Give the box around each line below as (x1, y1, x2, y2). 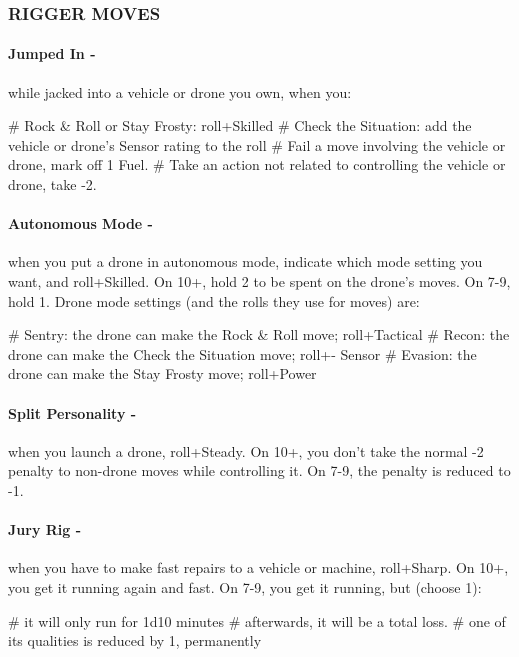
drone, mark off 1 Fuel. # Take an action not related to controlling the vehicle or (8, 154, 506, 175)
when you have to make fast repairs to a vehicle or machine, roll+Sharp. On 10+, (8, 557, 509, 578)
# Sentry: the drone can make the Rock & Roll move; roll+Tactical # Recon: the (8, 324, 510, 345)
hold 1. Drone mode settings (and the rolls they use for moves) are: (8, 290, 420, 311)
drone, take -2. (8, 174, 97, 195)
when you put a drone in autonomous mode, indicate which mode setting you (8, 251, 483, 272)
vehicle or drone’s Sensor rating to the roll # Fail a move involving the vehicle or (8, 134, 506, 155)
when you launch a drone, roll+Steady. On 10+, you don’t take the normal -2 (8, 440, 484, 461)
